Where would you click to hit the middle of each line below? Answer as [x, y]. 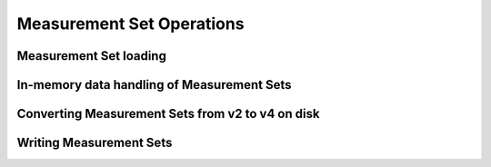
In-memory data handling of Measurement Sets [154, 85]
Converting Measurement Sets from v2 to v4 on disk [168, 114]
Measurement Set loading [92, 56]
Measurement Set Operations [130, 24]
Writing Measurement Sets [95, 143]
